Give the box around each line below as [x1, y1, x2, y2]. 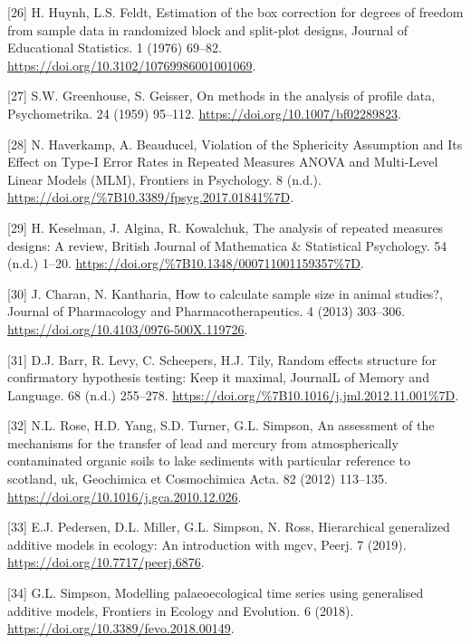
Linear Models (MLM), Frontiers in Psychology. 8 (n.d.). [7, 169, 322, 188]
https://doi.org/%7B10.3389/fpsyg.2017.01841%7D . [7, 187, 294, 207]
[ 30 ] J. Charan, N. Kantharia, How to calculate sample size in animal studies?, [7, 284, 443, 303]
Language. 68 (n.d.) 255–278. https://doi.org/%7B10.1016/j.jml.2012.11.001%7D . [7, 385, 459, 404]
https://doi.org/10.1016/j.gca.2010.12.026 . [7, 486, 242, 505]
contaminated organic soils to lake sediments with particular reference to [7, 451, 410, 470]
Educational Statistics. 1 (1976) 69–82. [7, 38, 222, 57]
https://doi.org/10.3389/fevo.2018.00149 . [7, 619, 235, 638]
